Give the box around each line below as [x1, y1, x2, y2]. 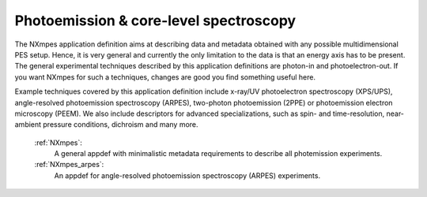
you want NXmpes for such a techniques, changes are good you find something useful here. [14, 72, 316, 82]
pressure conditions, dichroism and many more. [43, 120, 198, 129]
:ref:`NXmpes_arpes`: [34, 160, 104, 169]
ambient [14, 120, 42, 129]
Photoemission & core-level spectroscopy [14, 12, 297, 29]
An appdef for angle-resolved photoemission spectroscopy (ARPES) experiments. [54, 170, 320, 180]
